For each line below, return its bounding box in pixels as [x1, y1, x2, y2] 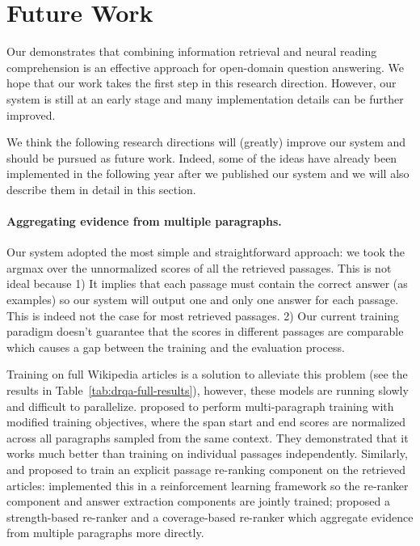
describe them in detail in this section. [6, 180, 196, 197]
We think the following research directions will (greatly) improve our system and [6, 133, 406, 150]
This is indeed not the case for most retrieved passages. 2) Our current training [6, 307, 400, 324]
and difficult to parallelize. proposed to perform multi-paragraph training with [6, 397, 394, 414]
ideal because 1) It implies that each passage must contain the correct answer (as [6, 275, 408, 292]
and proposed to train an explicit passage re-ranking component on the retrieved [6, 460, 405, 477]
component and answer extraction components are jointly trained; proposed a [6, 493, 390, 510]
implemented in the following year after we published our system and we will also [6, 165, 409, 182]
